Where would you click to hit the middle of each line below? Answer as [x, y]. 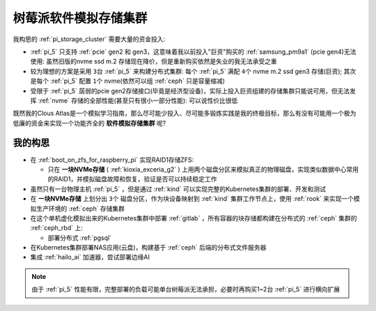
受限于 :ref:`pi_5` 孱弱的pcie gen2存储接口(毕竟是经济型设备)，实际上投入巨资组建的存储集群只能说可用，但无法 [190, 91]
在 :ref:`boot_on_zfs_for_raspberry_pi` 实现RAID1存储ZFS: [112, 160]
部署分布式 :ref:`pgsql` [79, 238]
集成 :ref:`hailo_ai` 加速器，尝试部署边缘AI [90, 257]
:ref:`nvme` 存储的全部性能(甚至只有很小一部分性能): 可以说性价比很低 [138, 100]
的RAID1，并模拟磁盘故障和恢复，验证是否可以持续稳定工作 [132, 179]
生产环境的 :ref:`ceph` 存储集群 [80, 208]
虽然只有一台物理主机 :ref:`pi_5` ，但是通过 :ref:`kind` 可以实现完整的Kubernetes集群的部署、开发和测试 [178, 189]
